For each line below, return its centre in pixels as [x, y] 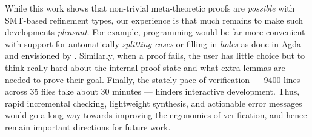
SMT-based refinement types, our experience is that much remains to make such [154, 20]
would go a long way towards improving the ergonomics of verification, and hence [156, 115]
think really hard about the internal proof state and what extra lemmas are [145, 67]
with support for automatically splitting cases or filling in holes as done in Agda [153, 43]
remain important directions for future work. [88, 126]
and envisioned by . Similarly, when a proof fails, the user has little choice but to [155, 55]
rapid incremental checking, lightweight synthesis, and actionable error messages [154, 103]
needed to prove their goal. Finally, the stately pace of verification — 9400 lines [153, 79]
